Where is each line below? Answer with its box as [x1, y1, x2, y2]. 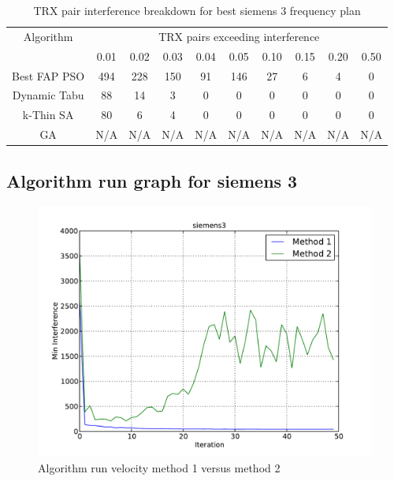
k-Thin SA [22, 106, 74, 123]
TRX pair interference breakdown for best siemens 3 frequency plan [33, 2, 361, 18]
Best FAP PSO [12, 67, 85, 84]
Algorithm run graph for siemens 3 [6, 168, 298, 192]
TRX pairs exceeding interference [158, 28, 320, 44]
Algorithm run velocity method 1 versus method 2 [38, 459, 281, 475]
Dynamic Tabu [12, 87, 84, 103]
